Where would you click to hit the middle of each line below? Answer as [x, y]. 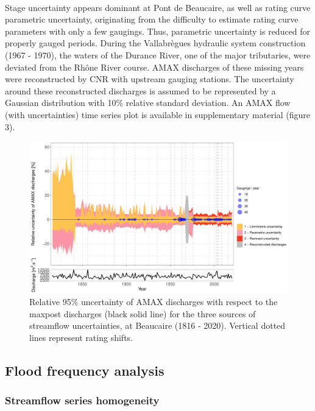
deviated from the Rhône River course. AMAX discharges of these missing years [154, 67]
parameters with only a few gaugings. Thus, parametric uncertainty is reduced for [158, 31]
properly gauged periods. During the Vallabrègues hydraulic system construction [155, 43]
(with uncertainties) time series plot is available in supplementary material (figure [158, 114]
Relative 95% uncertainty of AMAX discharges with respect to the [154, 301]
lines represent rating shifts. [81, 337]
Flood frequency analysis [85, 370]
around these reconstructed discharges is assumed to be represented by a [140, 90]
